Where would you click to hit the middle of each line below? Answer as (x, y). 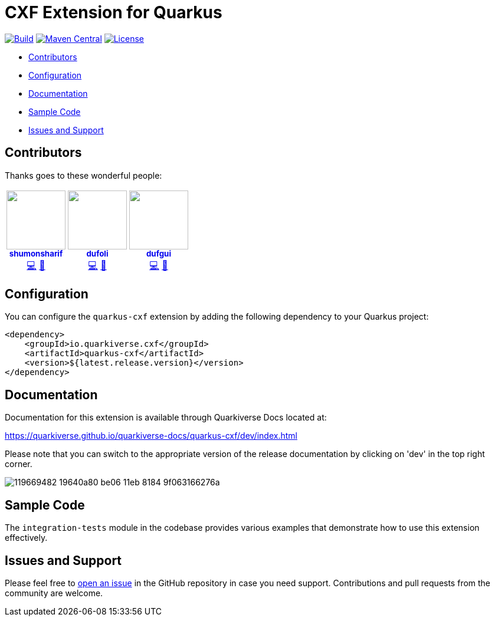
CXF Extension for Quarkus (114, 12)
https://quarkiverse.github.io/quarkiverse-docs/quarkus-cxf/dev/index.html (151, 436)
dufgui (159, 254)
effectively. (26, 538)
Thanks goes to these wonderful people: (83, 175)
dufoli (97, 254)
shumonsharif (36, 254)
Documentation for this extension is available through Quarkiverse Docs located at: (166, 418)
